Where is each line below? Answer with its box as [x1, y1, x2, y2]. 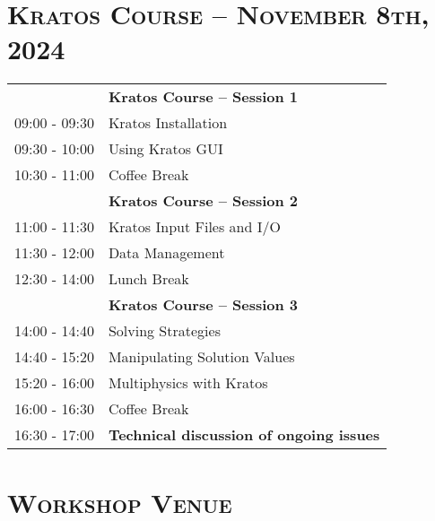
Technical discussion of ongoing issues [108, 424, 380, 446]
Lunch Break [108, 268, 189, 290]
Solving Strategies [108, 320, 221, 342]
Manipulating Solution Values [108, 346, 295, 368]
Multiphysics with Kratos [108, 372, 268, 394]
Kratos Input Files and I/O [108, 216, 281, 238]
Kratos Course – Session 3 [108, 294, 299, 316]
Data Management [108, 242, 225, 264]
